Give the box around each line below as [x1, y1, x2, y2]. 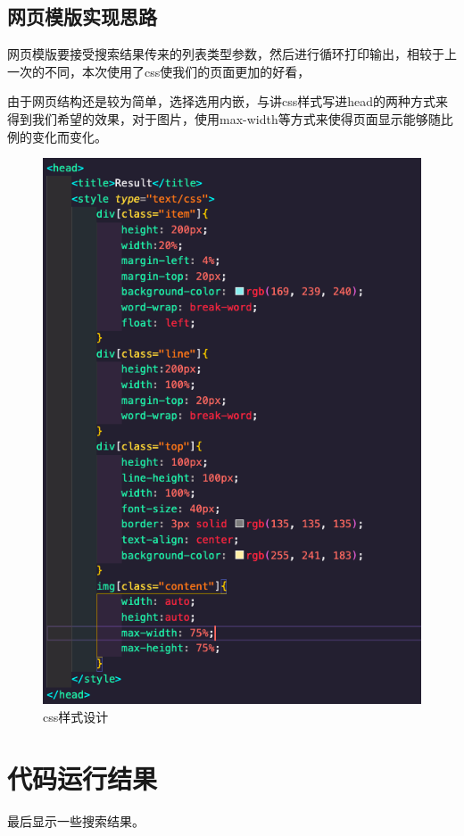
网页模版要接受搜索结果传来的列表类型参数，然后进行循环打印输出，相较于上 [7, 45, 457, 63]
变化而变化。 [31, 127, 107, 145]
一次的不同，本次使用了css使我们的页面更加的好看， [7, 62, 311, 80]
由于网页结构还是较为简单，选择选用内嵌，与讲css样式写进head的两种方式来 [7, 92, 449, 111]
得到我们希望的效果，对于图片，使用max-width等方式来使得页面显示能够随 [7, 109, 441, 128]
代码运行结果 [7, 759, 158, 796]
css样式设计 [43, 708, 109, 726]
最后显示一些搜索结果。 [7, 811, 145, 830]
